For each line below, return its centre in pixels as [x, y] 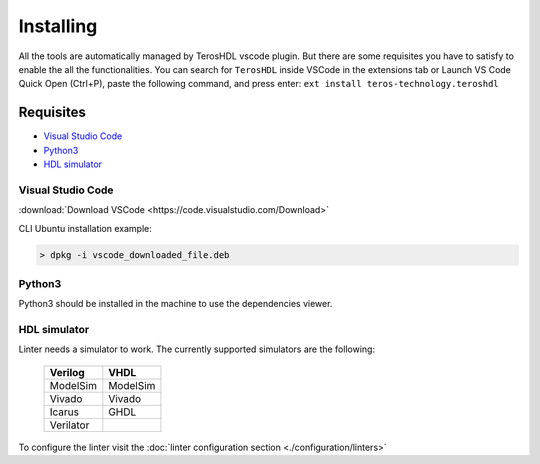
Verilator [69, 425]
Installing [58, 26]
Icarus [64, 412]
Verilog [67, 372]
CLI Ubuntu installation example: [85, 228]
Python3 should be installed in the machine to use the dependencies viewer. [175, 304]
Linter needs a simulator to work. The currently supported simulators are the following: [196, 349]
